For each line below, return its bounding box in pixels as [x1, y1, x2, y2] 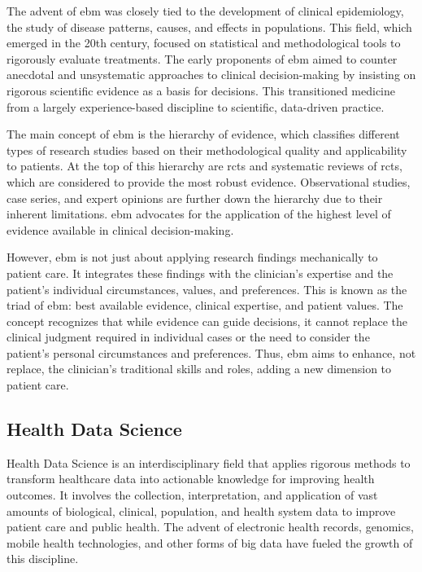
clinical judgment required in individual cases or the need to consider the [7, 328, 370, 345]
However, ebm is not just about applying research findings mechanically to [7, 249, 378, 266]
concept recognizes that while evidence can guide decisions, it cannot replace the [7, 312, 407, 329]
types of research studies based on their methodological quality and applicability [7, 141, 407, 158]
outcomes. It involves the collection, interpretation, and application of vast [7, 486, 378, 504]
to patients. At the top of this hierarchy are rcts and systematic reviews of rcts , [7, 157, 402, 174]
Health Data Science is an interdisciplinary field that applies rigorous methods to [7, 454, 411, 471]
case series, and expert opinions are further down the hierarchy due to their [7, 189, 383, 206]
